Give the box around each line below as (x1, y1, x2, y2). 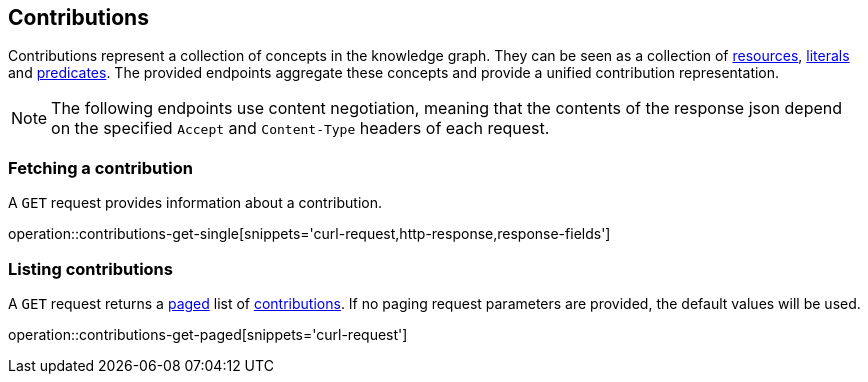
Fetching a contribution (8, 157, 193, 178)
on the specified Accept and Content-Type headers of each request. (51, 118, 550, 139)
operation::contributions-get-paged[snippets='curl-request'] (8, 325, 408, 343)
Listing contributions (8, 258, 173, 279)
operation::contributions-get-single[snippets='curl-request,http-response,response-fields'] (8, 225, 611, 243)
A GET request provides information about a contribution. (8, 194, 383, 212)
